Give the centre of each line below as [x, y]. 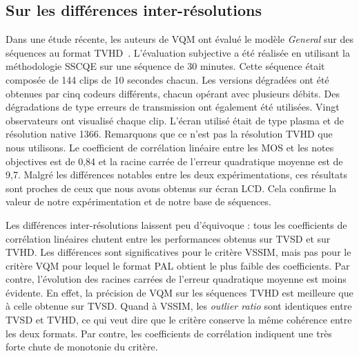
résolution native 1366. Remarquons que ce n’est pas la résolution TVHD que [169, 134]
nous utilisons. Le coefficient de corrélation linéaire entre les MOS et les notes [170, 147]
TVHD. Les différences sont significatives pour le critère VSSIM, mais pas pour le [178, 252]
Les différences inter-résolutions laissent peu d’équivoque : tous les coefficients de [176, 224]
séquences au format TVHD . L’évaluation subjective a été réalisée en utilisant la [178, 52]
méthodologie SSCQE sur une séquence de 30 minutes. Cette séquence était [165, 66]
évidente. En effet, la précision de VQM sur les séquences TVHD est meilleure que [179, 292]
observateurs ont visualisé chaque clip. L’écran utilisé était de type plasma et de [175, 120]
